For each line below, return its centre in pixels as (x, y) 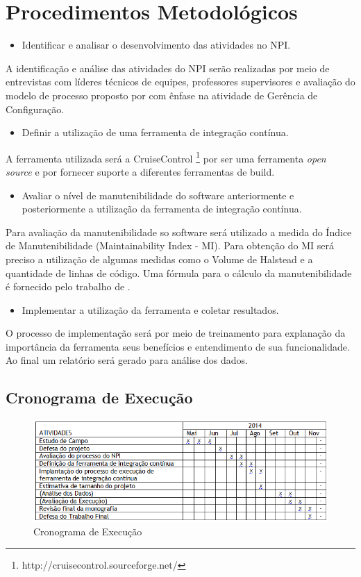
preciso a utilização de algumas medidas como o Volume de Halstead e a (159, 259)
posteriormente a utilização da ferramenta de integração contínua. (162, 209)
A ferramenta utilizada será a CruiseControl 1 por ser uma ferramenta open (166, 157)
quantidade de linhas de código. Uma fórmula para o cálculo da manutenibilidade (179, 273)
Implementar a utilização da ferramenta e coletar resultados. (150, 309)
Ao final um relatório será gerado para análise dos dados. (127, 360)
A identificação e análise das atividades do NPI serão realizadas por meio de (168, 68)
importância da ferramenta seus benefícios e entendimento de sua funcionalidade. (178, 346)
